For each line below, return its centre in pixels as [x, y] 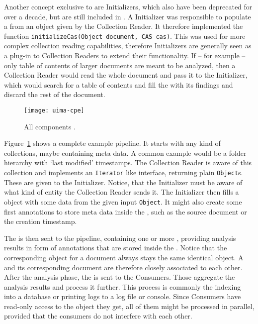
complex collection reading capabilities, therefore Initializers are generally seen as [128, 46]
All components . [50, 126]
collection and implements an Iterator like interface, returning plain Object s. [124, 172]
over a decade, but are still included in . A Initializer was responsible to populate [128, 16]
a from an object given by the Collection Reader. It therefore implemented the [124, 26]
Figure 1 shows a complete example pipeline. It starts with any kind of [112, 143]
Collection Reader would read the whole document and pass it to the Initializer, [126, 75]
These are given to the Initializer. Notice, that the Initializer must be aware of [123, 182]
